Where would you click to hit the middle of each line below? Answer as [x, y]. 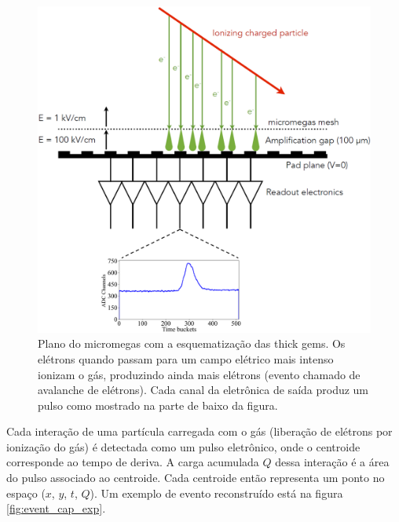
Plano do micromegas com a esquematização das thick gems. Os [192, 343]
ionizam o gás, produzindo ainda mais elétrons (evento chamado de [199, 374]
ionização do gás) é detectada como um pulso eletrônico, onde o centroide [183, 446]
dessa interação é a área [332, 462]
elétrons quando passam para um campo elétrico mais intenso [186, 358]
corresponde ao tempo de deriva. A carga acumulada [133, 462]
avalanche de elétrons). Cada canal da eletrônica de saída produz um [203, 390]
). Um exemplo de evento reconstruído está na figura [216, 493]
